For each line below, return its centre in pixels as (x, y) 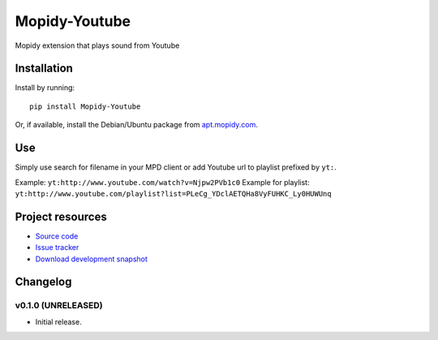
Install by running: (45, 88)
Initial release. (58, 321)
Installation (44, 69)
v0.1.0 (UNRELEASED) (59, 306)
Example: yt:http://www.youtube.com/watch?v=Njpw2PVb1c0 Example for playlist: (162, 182)
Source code (57, 236)
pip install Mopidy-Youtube (85, 106)
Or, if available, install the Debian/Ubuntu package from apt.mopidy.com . (137, 125)
